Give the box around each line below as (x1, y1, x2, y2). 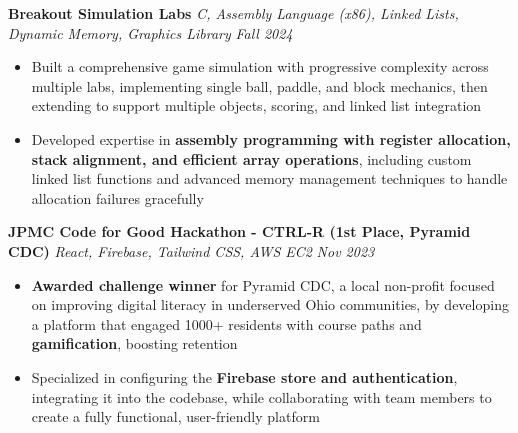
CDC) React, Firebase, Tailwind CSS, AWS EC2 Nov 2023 (8, 240, 375, 261)
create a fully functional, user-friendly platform (31, 406, 320, 427)
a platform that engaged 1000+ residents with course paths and (31, 313, 422, 334)
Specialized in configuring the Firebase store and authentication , (31, 366, 458, 387)
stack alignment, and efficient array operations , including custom (31, 148, 472, 169)
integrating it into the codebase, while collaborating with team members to (31, 386, 492, 407)
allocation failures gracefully (31, 187, 204, 208)
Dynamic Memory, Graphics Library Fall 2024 (8, 22, 293, 43)
